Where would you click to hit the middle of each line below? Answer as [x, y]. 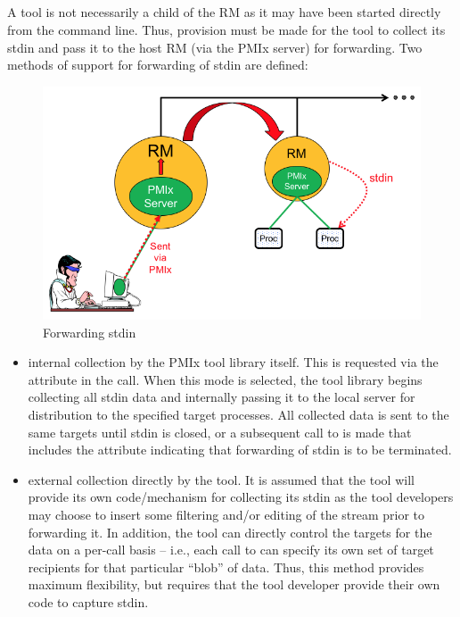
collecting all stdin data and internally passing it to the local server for [222, 397]
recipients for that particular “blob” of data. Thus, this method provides [226, 567]
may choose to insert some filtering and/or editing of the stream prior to [226, 515]
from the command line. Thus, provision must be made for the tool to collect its [226, 29]
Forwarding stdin [90, 332]
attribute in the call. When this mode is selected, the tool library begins [225, 379]
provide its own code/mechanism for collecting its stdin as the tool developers [241, 497]
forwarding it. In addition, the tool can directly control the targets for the [230, 532]
